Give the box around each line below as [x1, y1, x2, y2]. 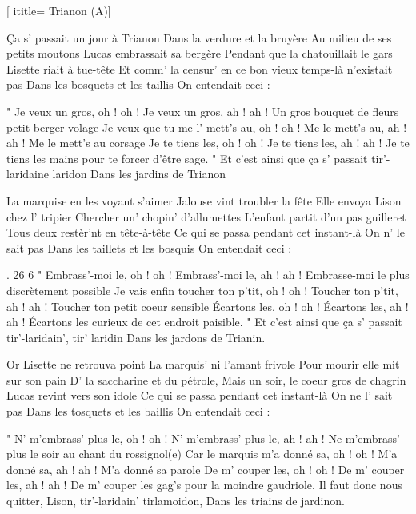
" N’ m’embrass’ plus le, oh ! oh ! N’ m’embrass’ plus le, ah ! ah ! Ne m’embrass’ [6, 429, 401, 446]
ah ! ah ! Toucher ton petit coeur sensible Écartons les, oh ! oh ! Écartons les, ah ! [6, 297, 409, 314]
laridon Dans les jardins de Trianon [52, 165, 226, 182]
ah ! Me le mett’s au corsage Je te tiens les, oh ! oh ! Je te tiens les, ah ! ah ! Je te [6, 134, 410, 151]
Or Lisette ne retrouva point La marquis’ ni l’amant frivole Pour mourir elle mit [6, 356, 400, 373]
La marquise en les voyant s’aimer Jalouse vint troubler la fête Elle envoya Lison [6, 192, 402, 209]
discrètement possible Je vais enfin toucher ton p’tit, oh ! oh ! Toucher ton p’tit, [6, 281, 398, 298]
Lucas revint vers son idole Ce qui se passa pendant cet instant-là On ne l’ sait [6, 387, 393, 404]
